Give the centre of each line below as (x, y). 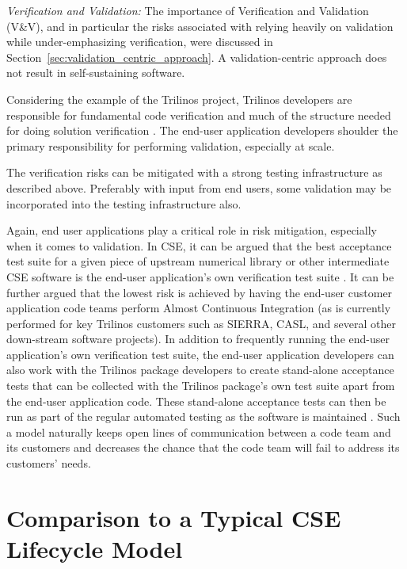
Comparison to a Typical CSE (174, 517)
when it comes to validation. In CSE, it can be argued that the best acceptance (199, 245)
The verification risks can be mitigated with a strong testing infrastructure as (194, 172)
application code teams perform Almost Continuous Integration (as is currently (199, 308)
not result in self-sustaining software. (96, 73)
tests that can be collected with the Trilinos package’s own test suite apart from (201, 386)
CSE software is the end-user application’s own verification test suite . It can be (200, 276)
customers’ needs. (49, 463)
